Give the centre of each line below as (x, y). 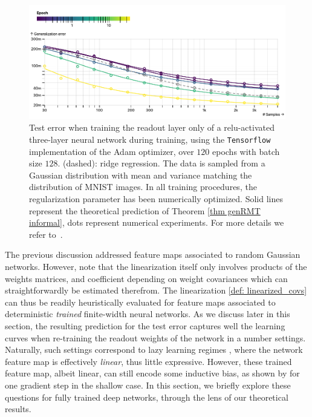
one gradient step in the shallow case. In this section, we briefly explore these (148, 385)
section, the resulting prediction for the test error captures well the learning (145, 326)
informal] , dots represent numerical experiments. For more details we (157, 222)
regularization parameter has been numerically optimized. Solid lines (156, 199)
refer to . (46, 234)
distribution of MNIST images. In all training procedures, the (143, 187)
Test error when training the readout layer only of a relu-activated (152, 127)
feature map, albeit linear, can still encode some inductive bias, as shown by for (152, 373)
